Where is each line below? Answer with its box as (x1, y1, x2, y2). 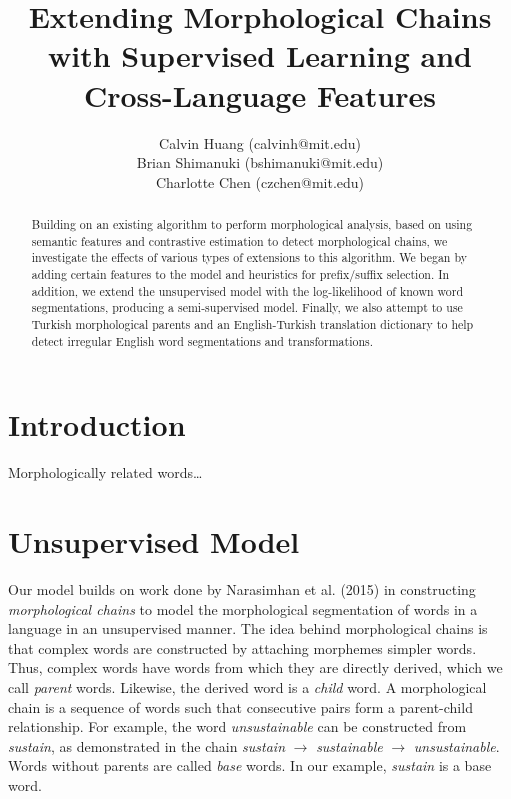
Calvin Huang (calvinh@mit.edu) (159, 132, 361, 153)
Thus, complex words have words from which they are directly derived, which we (8, 657, 503, 678)
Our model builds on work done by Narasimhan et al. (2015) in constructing (8, 578, 476, 599)
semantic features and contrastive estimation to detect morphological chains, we (31, 232, 448, 249)
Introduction (8, 404, 186, 445)
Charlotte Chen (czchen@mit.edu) (155, 171, 365, 192)
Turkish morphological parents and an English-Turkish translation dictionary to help (31, 316, 474, 333)
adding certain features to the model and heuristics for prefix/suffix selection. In (31, 266, 450, 283)
